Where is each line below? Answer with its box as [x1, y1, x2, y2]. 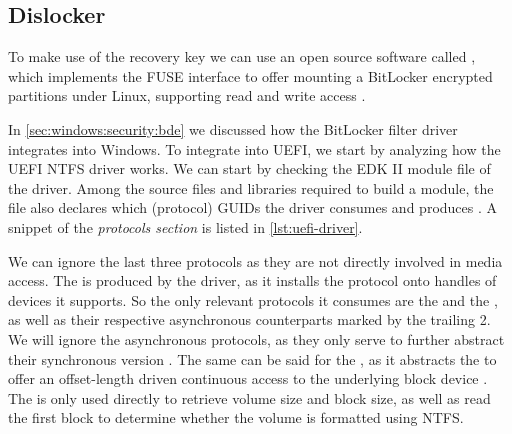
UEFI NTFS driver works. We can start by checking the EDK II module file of [8, 158, 491, 179]
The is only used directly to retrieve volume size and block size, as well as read [8, 387, 491, 408]
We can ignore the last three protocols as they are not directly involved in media [8, 250, 503, 271]
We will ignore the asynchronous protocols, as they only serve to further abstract [8, 328, 505, 349]
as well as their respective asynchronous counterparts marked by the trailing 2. [8, 309, 491, 330]
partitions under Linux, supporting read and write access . [8, 85, 366, 106]
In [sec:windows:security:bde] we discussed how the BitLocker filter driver [8, 118, 458, 139]
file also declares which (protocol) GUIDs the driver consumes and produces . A [8, 197, 498, 218]
